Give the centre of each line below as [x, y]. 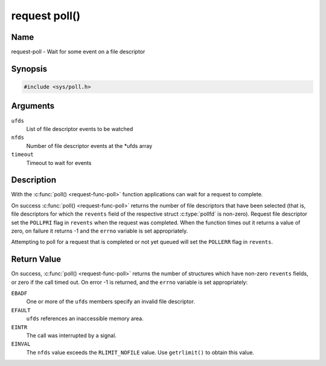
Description [34, 180]
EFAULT [21, 310]
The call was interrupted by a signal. [72, 336]
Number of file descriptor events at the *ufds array [89, 146]
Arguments [33, 106]
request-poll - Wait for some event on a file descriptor [78, 52]
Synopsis [29, 69]
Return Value [36, 259]
